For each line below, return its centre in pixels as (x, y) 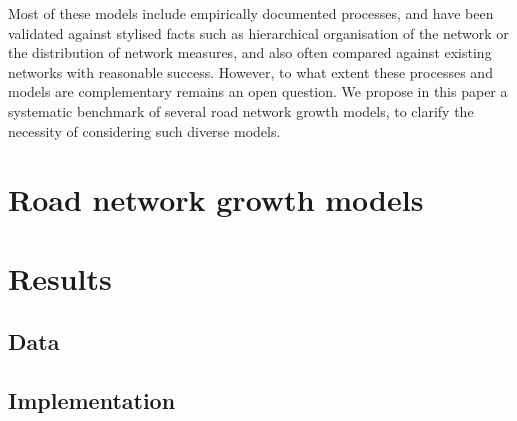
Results (60, 277)
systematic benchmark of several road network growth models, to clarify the (241, 110)
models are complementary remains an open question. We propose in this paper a (258, 91)
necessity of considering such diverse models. (144, 130)
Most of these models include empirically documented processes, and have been (251, 13)
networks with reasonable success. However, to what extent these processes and (250, 71)
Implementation (92, 400)
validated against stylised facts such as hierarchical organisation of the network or (258, 32)
